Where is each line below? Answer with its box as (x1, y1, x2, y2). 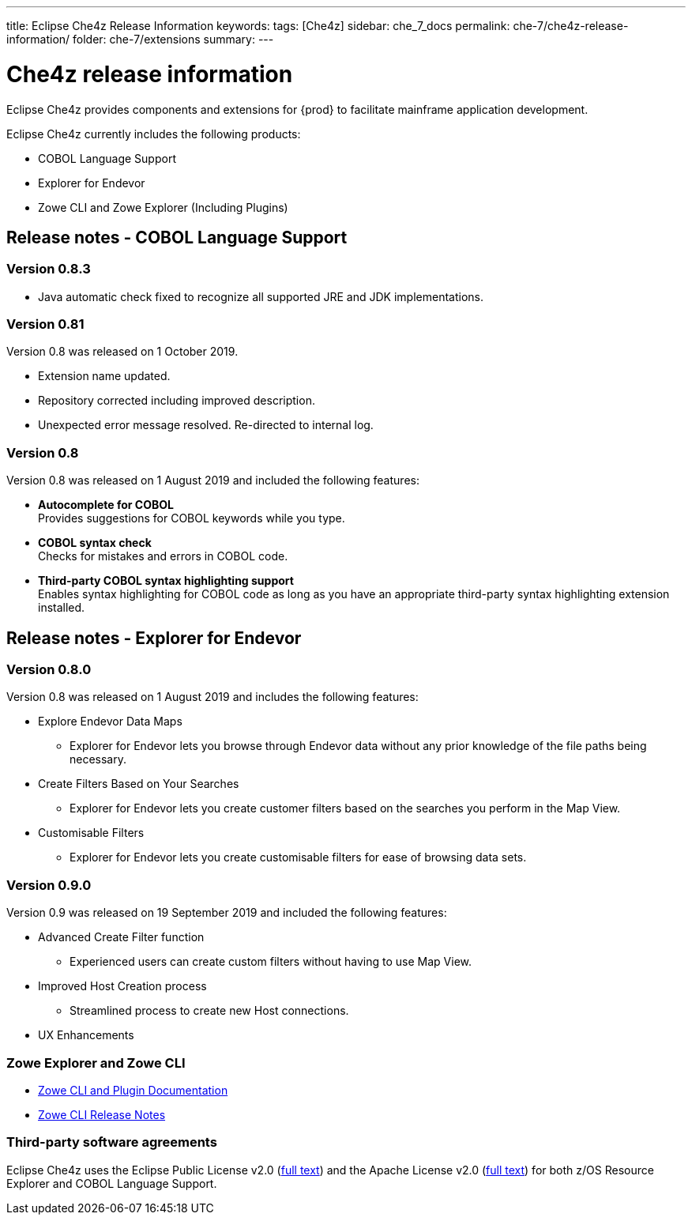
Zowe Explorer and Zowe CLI (6, 1054, 186, 1071)
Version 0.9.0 (6, 876, 92, 893)
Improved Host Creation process (38, 979, 207, 993)
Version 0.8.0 (6, 661, 92, 678)
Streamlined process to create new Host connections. (70, 1004, 349, 1018)
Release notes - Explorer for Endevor (6, 627, 302, 648)
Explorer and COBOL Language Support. (6, 1176, 217, 1190)
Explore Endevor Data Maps (38, 714, 182, 729)
